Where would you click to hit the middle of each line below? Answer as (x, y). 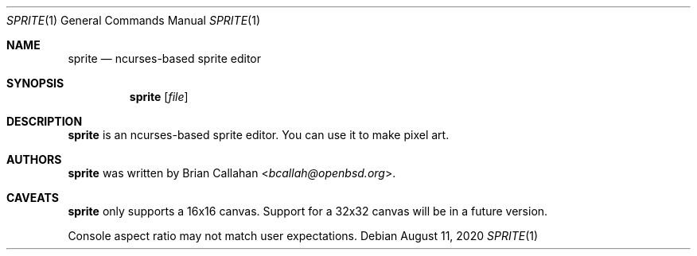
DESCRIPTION (45, 121)
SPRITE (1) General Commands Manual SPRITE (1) (134, 20)
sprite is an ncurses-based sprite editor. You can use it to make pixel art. (259, 135)
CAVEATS (33, 198)
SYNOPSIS (35, 83)
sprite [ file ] (159, 97)
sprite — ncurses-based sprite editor (164, 58)
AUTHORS (34, 159)
